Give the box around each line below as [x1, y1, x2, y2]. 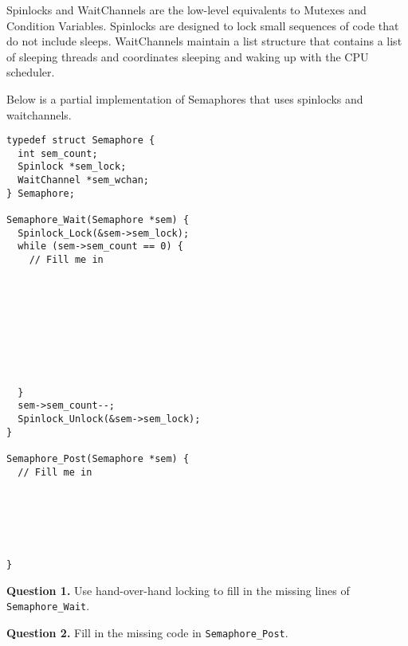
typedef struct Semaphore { [6, 135, 155, 147]
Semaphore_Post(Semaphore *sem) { [6, 452, 190, 464]
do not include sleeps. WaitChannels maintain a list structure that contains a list [6, 33, 402, 49]
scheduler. [6, 64, 55, 80]
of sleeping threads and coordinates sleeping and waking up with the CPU [6, 48, 369, 65]
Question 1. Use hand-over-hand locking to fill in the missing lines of [6, 581, 350, 598]
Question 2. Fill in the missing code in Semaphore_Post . [6, 624, 288, 641]
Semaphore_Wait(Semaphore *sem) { [6, 214, 190, 226]
